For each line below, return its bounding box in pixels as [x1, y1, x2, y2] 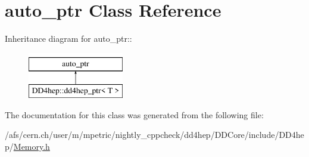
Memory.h [13, 140, 50, 153]
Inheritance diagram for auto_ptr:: [5, 32, 132, 45]
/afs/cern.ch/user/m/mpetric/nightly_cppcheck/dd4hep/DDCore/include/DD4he [5, 128, 304, 141]
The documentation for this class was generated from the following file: [5, 108, 264, 121]
